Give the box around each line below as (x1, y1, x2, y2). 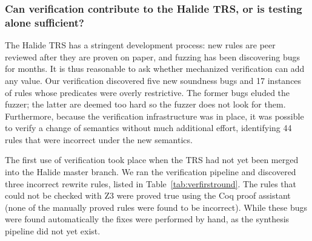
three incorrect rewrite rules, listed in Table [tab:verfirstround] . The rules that (5, 177, 297, 190)
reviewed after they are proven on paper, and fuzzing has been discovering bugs (5, 50, 300, 63)
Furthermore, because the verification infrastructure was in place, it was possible (5, 109, 304, 122)
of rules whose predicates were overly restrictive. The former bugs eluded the (5, 86, 290, 98)
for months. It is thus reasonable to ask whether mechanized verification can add (5, 62, 305, 75)
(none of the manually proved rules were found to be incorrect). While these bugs (5, 201, 307, 213)
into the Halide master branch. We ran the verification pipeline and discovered (5, 165, 296, 178)
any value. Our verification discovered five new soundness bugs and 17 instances (5, 74, 302, 86)
